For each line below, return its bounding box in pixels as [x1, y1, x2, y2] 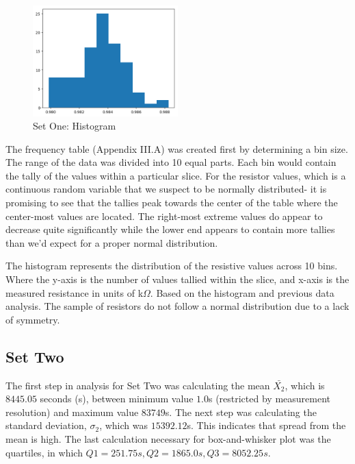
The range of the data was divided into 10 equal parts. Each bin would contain [5, 155, 337, 169]
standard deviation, [5, 418, 87, 432]
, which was [99, 418, 148, 432]
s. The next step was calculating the [165, 404, 317, 419]
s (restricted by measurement [208, 391, 330, 406]
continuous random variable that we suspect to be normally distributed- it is [5, 182, 327, 196]
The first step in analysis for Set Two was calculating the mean [5, 378, 270, 392]
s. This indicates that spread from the [187, 418, 346, 432]
